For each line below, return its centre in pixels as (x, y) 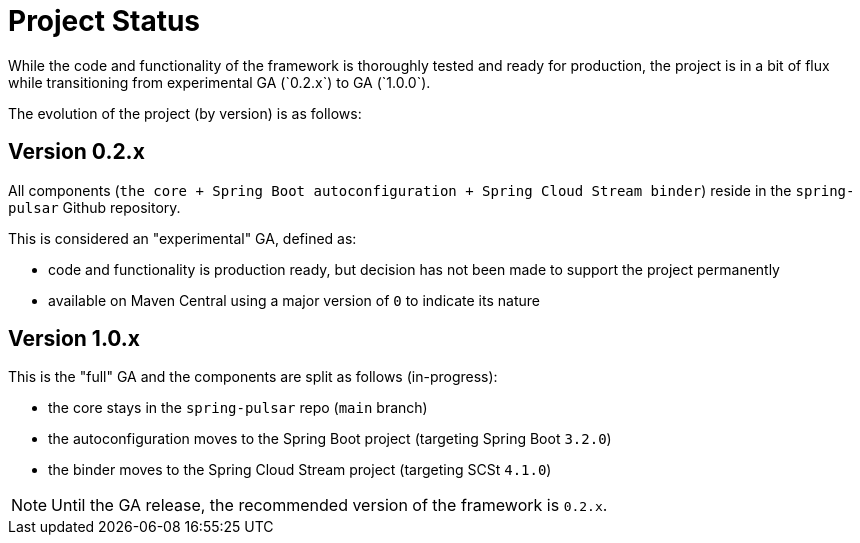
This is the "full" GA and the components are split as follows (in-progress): (253, 377)
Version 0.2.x (76, 152)
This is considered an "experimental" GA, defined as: (182, 238)
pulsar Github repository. (94, 207)
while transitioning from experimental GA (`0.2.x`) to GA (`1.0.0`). (219, 82)
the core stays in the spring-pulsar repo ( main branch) (238, 408)
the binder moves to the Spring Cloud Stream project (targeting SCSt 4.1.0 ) (300, 470)
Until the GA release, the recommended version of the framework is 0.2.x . (329, 505)
